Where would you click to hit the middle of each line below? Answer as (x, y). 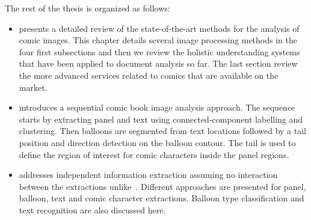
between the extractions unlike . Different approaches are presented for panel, (162, 186)
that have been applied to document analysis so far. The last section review (158, 63)
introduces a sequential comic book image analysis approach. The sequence (157, 107)
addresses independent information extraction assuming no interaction (148, 175)
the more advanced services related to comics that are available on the (149, 75)
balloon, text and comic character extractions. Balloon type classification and (162, 198)
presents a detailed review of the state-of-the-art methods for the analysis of (159, 28)
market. (33, 87)
